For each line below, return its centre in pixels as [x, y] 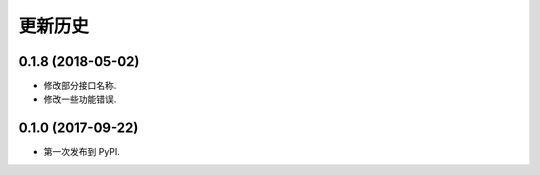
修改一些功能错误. [80, 99]
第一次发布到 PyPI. [81, 152]
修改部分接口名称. [80, 86]
